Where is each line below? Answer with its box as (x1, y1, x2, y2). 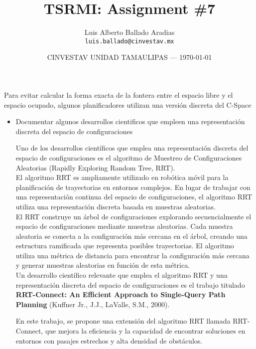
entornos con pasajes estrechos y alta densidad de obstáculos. (15, 335, 203, 346)
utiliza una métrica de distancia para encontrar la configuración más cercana (15, 250, 250, 260)
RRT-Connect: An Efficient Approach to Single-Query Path (15, 289, 226, 300)
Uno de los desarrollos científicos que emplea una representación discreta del (15, 143, 249, 153)
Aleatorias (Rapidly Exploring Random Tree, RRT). (15, 162, 175, 173)
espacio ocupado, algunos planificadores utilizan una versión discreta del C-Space (4, 99, 252, 110)
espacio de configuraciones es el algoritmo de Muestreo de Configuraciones (15, 152, 242, 163)
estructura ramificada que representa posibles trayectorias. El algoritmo (15, 240, 234, 251)
